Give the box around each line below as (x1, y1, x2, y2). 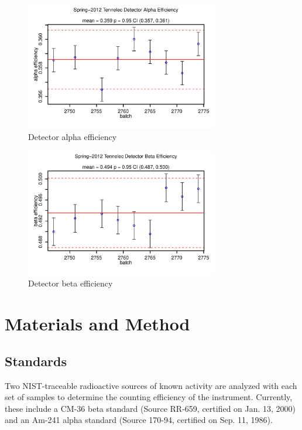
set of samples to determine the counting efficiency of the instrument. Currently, (5, 391, 293, 403)
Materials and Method (5, 312, 190, 336)
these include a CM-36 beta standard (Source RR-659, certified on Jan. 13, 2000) (5, 402, 296, 414)
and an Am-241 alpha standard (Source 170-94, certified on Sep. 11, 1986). (5, 414, 273, 426)
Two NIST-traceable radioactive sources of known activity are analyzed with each (5, 379, 297, 391)
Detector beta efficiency (28, 277, 113, 289)
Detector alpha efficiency (28, 131, 117, 143)
